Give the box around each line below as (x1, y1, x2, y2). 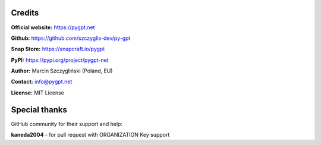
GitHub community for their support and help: (11, 120, 123, 127)
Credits (11, 8, 39, 18)
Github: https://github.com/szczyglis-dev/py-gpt (11, 34, 131, 42)
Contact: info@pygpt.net (11, 78, 73, 86)
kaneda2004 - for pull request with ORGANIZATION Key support (11, 131, 170, 138)
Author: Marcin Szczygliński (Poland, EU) (11, 67, 113, 74)
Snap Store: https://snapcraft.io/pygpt (11, 45, 105, 53)
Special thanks (11, 105, 68, 115)
